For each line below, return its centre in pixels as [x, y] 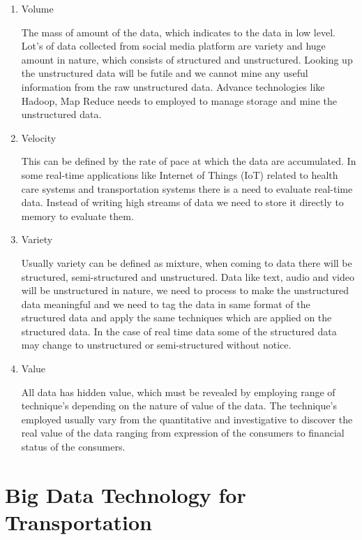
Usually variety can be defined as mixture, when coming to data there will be [187, 262]
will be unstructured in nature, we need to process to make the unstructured [185, 290]
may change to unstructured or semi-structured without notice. [156, 345]
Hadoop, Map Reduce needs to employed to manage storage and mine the [179, 100]
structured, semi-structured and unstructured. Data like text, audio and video [188, 276]
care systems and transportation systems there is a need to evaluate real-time [187, 188]
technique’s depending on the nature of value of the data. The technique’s [179, 406]
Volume [37, 8]
